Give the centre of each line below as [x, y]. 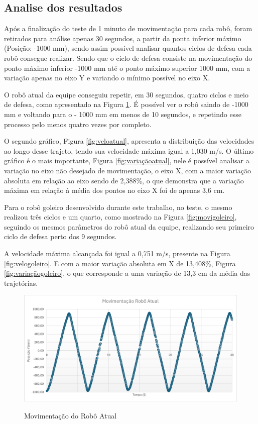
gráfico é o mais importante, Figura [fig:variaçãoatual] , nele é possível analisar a [127, 161]
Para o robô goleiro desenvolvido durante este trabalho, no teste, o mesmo [118, 207]
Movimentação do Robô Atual [71, 416]
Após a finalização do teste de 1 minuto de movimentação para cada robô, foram [128, 28]
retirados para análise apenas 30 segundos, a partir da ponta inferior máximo [123, 38]
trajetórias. [21, 283]
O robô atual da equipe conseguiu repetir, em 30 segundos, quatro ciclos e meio [126, 94]
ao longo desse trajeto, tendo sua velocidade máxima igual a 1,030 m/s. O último [129, 150]
